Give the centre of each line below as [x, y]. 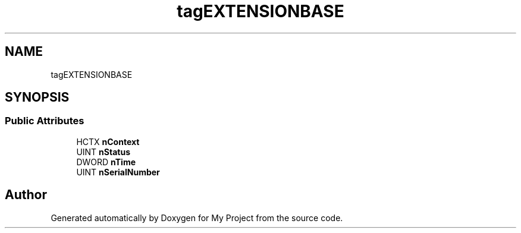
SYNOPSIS [37, 97]
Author [26, 195]
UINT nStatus [103, 152]
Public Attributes [45, 121]
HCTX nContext [108, 141]
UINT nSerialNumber [118, 172]
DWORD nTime [106, 162]
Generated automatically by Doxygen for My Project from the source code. [197, 218]
